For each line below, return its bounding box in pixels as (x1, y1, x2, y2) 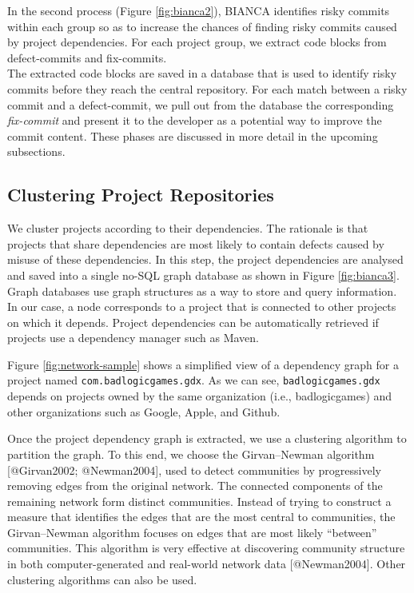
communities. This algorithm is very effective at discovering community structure (7, 539, 405, 556)
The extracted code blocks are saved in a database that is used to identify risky (7, 65, 397, 82)
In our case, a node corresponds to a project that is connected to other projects (7, 298, 396, 315)
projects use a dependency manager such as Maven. (7, 329, 259, 346)
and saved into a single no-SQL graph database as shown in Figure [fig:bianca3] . (7, 266, 400, 283)
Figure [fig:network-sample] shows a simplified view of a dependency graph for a (7, 356, 399, 372)
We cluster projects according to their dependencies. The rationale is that (7, 220, 368, 237)
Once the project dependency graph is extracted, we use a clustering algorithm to (7, 430, 407, 447)
